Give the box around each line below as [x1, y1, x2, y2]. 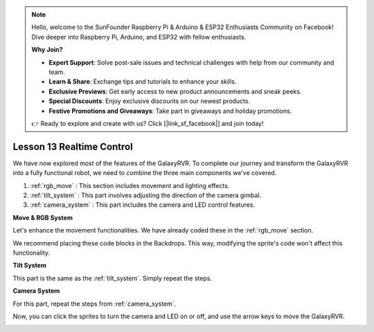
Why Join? [31, 46, 63, 54]
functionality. [12, 248, 51, 257]
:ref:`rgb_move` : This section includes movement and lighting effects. [30, 181, 230, 190]
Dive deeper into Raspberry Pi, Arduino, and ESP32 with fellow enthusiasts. [31, 33, 247, 41]
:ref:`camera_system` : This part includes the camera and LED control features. [30, 201, 256, 209]
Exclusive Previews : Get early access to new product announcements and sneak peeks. [48, 87, 302, 95]
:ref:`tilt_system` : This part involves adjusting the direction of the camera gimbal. [30, 191, 262, 199]
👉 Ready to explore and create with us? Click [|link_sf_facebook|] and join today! [31, 119, 264, 127]
